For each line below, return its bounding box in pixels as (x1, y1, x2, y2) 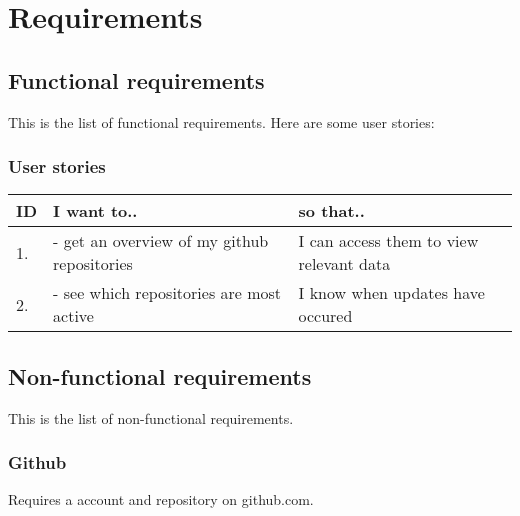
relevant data (298, 252, 391, 276)
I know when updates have (298, 281, 485, 305)
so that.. (298, 199, 365, 223)
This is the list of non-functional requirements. (8, 407, 294, 428)
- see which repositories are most (53, 281, 282, 305)
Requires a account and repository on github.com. (8, 489, 314, 510)
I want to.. (53, 199, 138, 223)
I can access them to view (298, 229, 479, 253)
